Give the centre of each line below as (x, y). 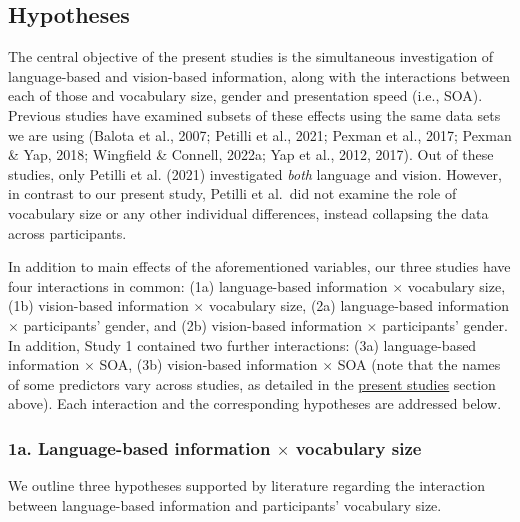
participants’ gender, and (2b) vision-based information (192, 324)
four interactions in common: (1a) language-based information (198, 285)
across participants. (67, 232)
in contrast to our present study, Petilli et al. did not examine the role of (232, 193)
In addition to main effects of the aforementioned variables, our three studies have (259, 266)
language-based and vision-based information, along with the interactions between (259, 75)
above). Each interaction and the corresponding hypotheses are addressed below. (255, 403)
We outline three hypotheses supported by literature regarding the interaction (246, 485)
